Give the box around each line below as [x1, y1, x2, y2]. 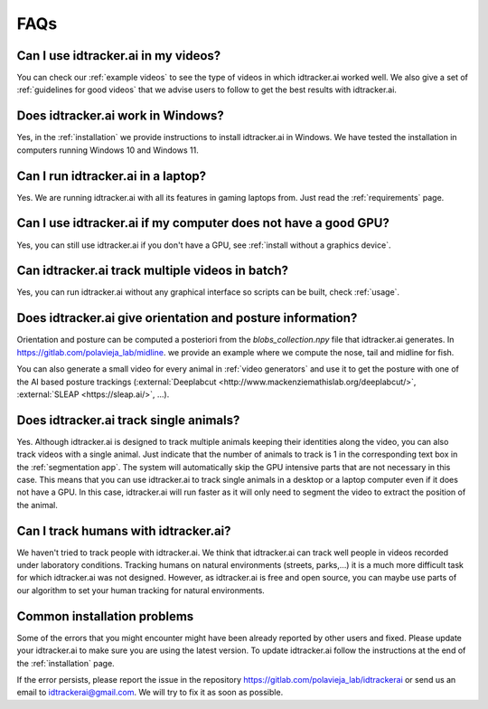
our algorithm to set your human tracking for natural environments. [16, 584, 266, 596]
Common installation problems [16, 609, 194, 624]
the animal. [16, 499, 59, 510]
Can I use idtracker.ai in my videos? [16, 48, 221, 63]
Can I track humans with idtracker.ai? [16, 523, 231, 538]
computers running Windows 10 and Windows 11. [16, 145, 199, 156]
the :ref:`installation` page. [16, 657, 115, 668]
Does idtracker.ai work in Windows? [16, 109, 225, 124]
